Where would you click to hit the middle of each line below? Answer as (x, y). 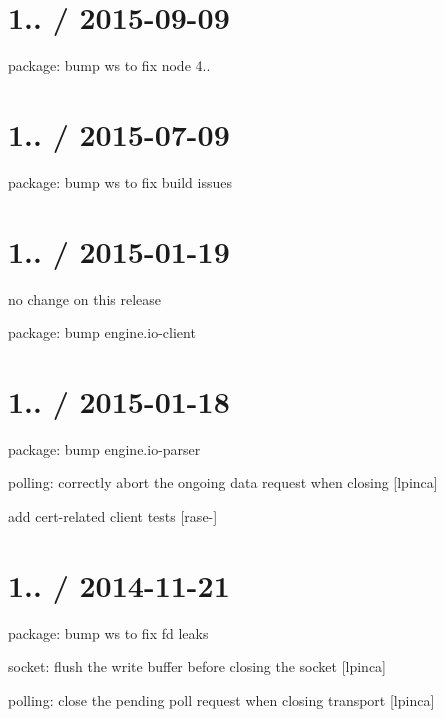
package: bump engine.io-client (102, 332)
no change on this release (85, 298)
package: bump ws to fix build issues (120, 181)
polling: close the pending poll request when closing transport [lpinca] (221, 699)
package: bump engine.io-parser (104, 448)
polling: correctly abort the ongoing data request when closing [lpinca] (223, 482)
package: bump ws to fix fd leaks (108, 632)
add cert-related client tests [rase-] (113, 516)
